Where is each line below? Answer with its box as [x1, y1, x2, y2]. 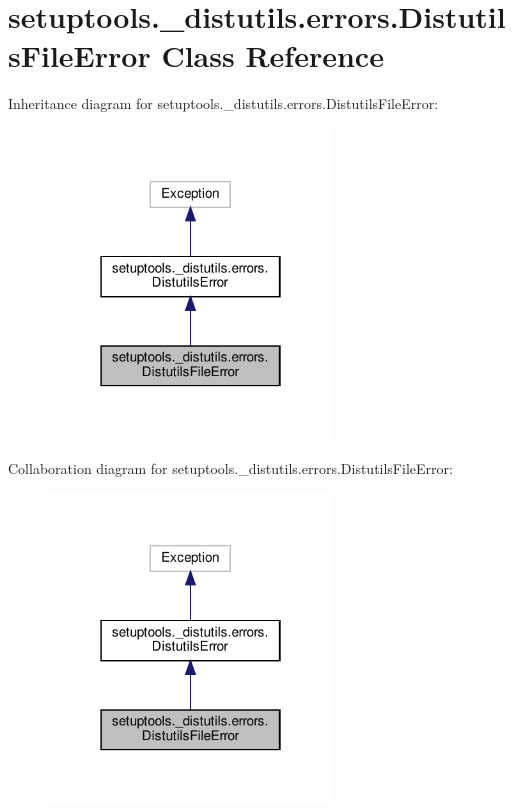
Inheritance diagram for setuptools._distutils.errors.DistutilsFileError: [8, 93, 439, 114]
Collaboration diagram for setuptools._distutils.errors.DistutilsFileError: [8, 457, 453, 478]
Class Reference [161, 35, 384, 76]
